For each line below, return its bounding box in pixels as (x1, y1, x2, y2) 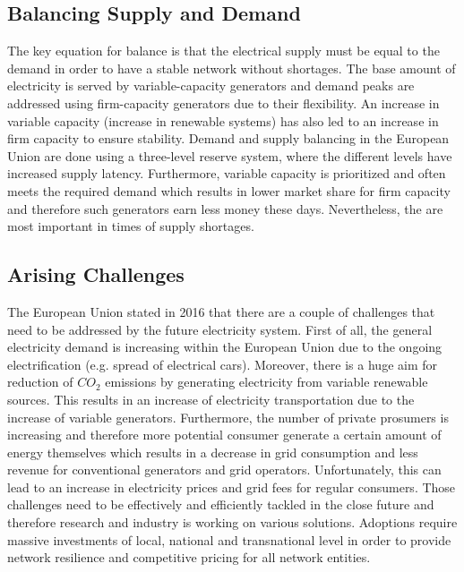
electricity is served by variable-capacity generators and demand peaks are (7, 76, 415, 95)
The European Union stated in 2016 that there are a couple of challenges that (7, 302, 435, 320)
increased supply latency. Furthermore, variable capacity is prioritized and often (7, 164, 446, 183)
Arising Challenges (7, 260, 185, 288)
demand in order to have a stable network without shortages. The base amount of (7, 58, 456, 77)
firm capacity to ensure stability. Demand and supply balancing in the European (7, 129, 450, 148)
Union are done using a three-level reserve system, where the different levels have (7, 146, 452, 165)
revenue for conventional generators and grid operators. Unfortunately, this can (7, 460, 442, 479)
